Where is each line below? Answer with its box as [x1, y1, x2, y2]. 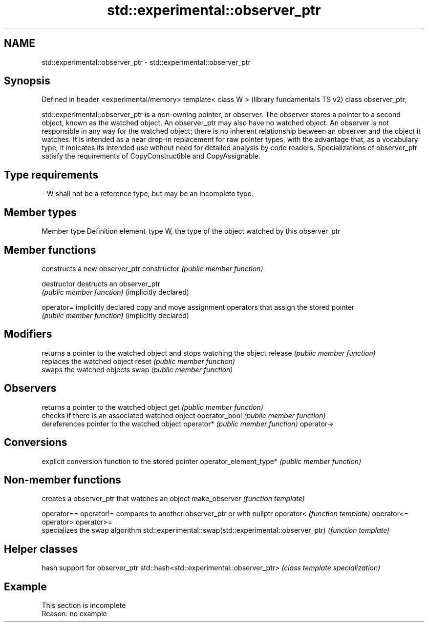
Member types [4, 206, 77, 219]
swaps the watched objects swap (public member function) [42, 365, 233, 374]
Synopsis [4, 75, 50, 87]
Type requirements [4, 168, 99, 181]
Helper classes [4, 543, 78, 555]
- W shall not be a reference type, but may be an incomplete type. [42, 189, 254, 198]
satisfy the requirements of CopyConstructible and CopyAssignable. [42, 152, 260, 161]
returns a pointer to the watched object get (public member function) [42, 403, 263, 411]
